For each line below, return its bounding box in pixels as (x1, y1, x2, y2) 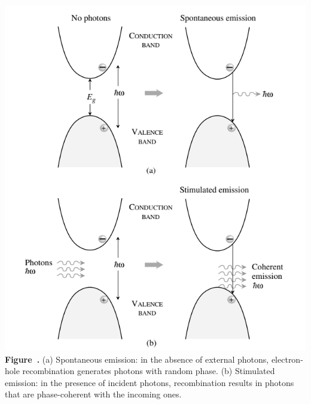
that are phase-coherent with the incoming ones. (5, 388, 182, 400)
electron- (271, 353, 303, 365)
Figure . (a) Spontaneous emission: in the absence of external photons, (5, 353, 269, 365)
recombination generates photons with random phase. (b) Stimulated (22, 364, 275, 377)
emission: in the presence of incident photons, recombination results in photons (5, 376, 294, 388)
